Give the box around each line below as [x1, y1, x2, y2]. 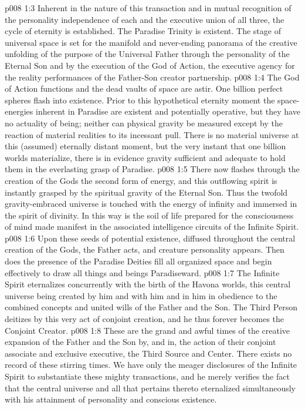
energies [5, 105, 33, 118]
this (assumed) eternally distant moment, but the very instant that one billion [5, 140, 286, 152]
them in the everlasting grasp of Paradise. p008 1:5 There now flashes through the [5, 163, 300, 175]
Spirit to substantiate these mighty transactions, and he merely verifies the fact [5, 370, 290, 382]
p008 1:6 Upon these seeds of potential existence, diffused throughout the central [5, 232, 296, 244]
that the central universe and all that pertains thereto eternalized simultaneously [5, 381, 296, 394]
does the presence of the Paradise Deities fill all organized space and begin [5, 255, 272, 267]
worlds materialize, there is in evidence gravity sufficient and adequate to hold [5, 151, 286, 163]
